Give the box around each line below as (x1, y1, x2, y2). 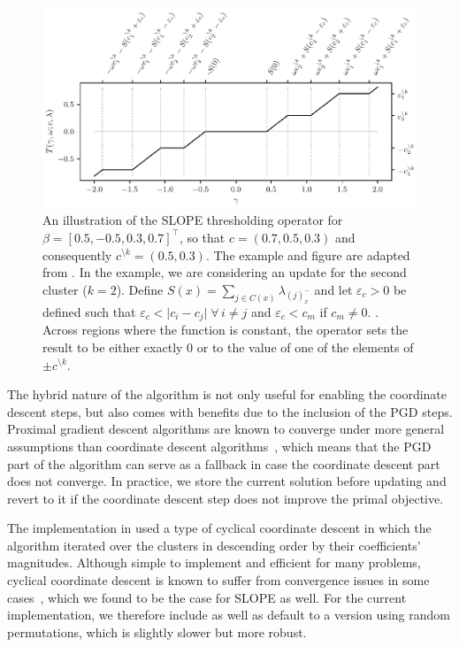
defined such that (42, 302, 136, 320)
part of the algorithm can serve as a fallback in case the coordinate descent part (7, 454, 440, 473)
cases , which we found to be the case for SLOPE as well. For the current (7, 588, 407, 606)
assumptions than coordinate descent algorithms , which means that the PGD (7, 436, 432, 455)
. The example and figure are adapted (205, 245, 410, 264)
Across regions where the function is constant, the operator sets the (42, 320, 409, 339)
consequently (42, 245, 112, 264)
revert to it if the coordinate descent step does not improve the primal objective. (7, 489, 444, 507)
